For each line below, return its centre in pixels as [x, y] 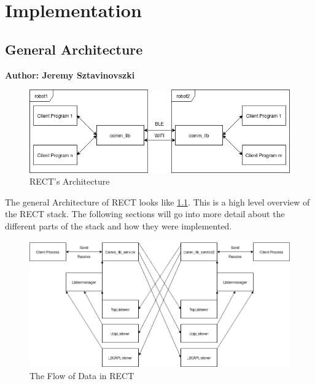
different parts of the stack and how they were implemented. [119, 225]
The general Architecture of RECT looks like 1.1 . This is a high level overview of [157, 202]
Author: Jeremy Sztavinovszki [70, 75]
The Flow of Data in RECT [82, 375]
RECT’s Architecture [70, 181]
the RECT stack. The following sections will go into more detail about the [145, 214]
